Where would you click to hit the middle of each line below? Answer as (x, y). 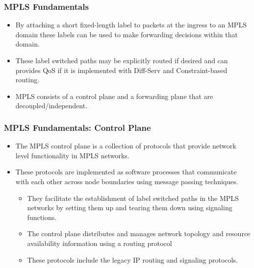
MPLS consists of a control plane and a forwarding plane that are (114, 96)
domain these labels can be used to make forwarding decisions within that (127, 34)
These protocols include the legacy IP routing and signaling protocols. (132, 259)
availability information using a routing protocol (100, 243)
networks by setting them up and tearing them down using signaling (130, 207)
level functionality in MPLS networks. (72, 155)
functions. (42, 217)
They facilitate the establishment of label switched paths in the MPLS (133, 198)
